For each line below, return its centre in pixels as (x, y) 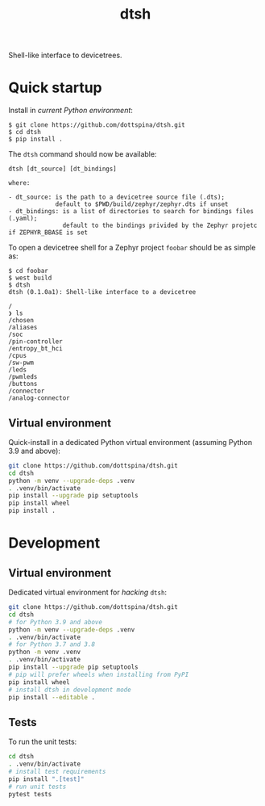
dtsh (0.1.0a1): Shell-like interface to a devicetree (102, 292)
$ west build (30, 278)
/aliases (23, 328)
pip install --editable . (52, 697)
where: (19, 183)
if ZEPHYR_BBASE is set (48, 233)
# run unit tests (37, 787)
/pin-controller (35, 342)
